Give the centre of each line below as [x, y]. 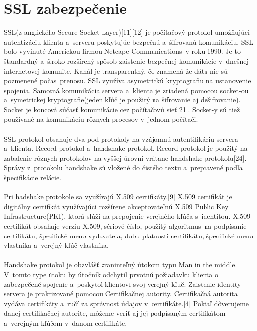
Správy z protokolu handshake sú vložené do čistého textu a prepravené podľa [123, 167]
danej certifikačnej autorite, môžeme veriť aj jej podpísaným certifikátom [115, 313]
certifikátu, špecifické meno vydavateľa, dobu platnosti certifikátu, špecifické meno [128, 235]
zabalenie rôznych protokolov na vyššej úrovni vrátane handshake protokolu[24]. [125, 158]
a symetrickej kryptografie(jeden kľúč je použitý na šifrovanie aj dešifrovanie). [122, 100]
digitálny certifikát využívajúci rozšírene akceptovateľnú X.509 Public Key [116, 206]
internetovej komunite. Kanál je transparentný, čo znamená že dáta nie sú [116, 71]
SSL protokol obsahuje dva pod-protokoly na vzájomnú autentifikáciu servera [121, 138]
